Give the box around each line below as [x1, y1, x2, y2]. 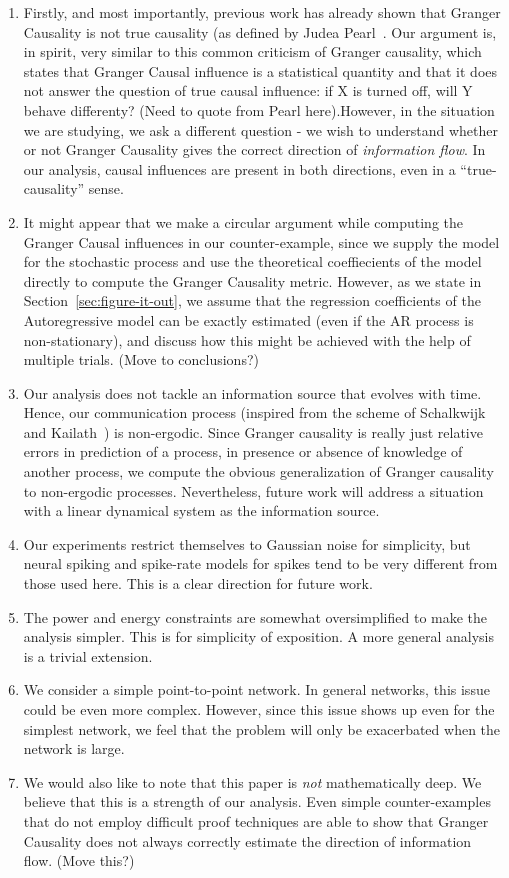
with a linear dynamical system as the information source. [23, 500, 380, 521]
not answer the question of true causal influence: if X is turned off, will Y [23, 80, 473, 101]
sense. [88, 178, 124, 199]
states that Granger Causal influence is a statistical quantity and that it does [23, 60, 498, 81]
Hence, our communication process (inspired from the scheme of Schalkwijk [23, 402, 486, 423]
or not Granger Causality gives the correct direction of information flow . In [23, 139, 486, 160]
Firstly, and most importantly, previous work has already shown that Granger [23, 2, 501, 22]
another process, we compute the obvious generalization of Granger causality [23, 461, 494, 482]
